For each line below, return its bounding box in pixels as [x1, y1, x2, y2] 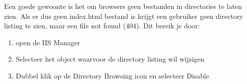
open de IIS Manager [15, 37, 80, 47]
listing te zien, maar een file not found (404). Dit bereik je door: [4, 20, 200, 31]
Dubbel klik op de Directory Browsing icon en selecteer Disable [15, 70, 210, 81]
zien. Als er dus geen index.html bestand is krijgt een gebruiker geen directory [4, 10, 244, 21]
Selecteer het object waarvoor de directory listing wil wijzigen [15, 54, 205, 64]
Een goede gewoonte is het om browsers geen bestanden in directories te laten [4, 1, 242, 11]
